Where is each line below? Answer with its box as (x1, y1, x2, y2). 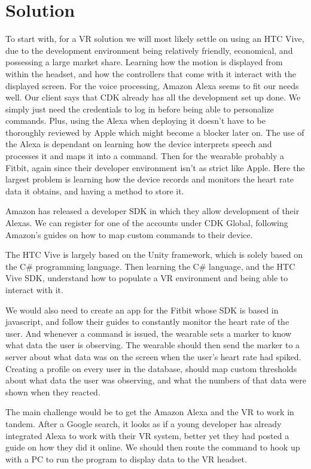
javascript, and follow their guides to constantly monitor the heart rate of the (5, 315, 289, 328)
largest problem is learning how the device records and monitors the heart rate (5, 173, 294, 185)
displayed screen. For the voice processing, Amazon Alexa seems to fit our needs (5, 79, 299, 92)
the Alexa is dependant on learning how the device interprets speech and (5, 138, 272, 150)
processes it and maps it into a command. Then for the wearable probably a (5, 150, 284, 162)
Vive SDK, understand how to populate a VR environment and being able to (5, 272, 288, 284)
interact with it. (5, 284, 63, 296)
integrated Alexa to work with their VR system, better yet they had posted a (5, 429, 289, 441)
